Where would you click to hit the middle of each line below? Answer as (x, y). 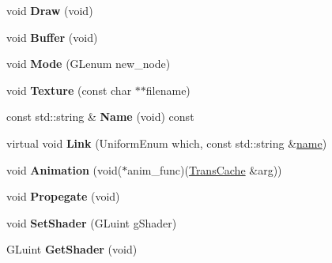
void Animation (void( (64, 169)
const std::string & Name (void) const (100, 116)
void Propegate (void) (63, 196)
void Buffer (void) (52, 37)
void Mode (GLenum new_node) (89, 64)
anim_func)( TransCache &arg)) (205, 169)
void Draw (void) (50, 10)
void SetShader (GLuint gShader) (92, 222)
